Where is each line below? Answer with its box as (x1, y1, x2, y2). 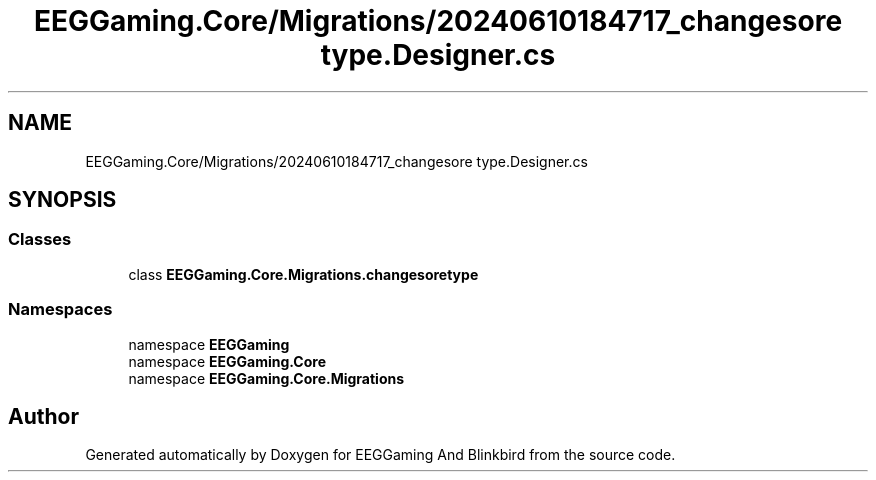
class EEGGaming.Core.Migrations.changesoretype (128, 265, 479, 283)
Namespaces (8, 299, 113, 320)
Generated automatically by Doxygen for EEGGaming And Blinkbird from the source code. (85, 446, 676, 464)
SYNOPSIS (8, 187, 117, 213)
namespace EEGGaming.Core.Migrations (128, 369, 405, 387)
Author (8, 403, 79, 429)
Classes (8, 229, 72, 250)
